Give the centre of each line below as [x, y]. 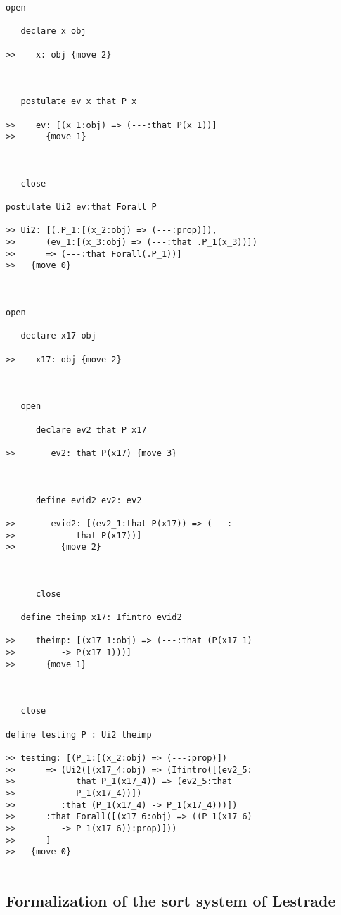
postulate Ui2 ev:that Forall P [81, 207]
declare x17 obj [58, 336]
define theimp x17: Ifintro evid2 [101, 618]
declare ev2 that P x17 [91, 430]
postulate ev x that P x [79, 102]
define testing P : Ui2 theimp [79, 734]
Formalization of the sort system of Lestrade [171, 900]
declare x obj [53, 31]
